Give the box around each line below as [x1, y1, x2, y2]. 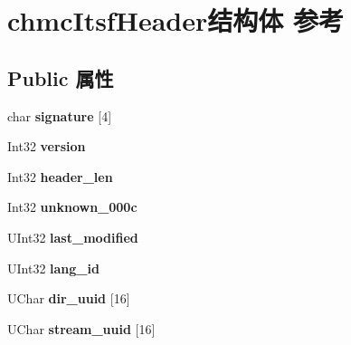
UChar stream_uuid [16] [7, 319, 156, 338]
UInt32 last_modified [7, 227, 138, 246]
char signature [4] [7, 106, 112, 125]
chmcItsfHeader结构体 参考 [7, 2, 344, 39]
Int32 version [7, 137, 86, 156]
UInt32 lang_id [7, 258, 100, 277]
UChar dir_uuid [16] [7, 289, 130, 308]
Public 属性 [7, 63, 114, 91]
